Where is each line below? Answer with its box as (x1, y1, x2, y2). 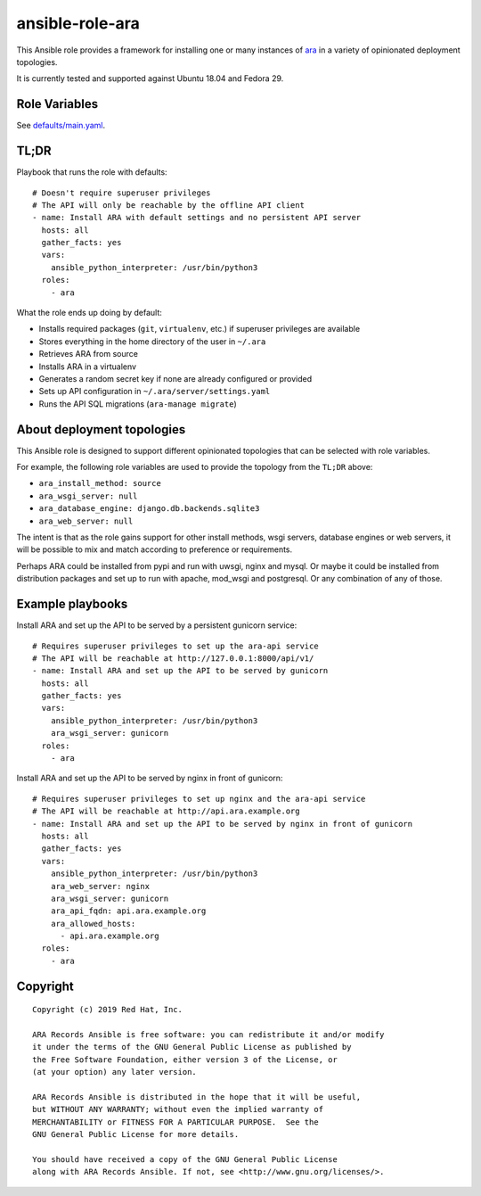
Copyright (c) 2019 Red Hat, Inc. (32, 1004, 183, 1015)
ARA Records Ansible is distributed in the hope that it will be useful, (32, 1093, 362, 1102)
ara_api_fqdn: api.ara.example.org (50, 906, 207, 916)
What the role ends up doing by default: (16, 308, 162, 318)
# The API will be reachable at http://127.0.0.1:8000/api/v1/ (32, 653, 314, 664)
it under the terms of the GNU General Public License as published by (32, 1042, 352, 1052)
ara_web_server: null (38, 516, 134, 526)
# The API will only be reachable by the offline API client (32, 200, 305, 210)
